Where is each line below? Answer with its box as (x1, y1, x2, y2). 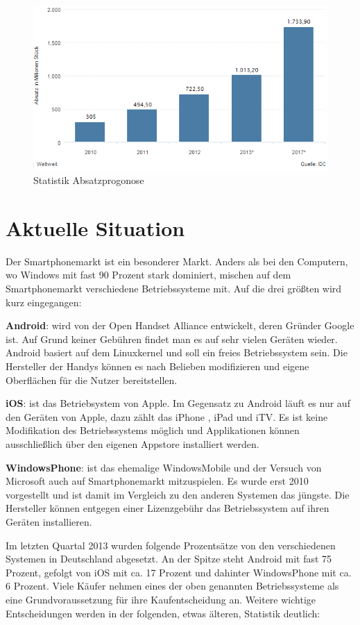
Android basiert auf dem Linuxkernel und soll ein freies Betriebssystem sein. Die (6, 345, 348, 360)
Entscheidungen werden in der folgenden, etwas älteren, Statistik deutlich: (6, 606, 320, 620)
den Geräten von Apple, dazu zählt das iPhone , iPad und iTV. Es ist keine (6, 409, 328, 424)
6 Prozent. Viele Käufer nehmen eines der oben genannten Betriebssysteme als (6, 578, 339, 593)
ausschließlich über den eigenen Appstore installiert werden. (6, 437, 259, 451)
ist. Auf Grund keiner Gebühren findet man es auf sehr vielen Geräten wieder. (6, 331, 338, 346)
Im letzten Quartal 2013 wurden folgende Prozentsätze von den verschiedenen (6, 537, 336, 552)
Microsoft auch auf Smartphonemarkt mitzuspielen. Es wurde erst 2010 (6, 474, 309, 488)
